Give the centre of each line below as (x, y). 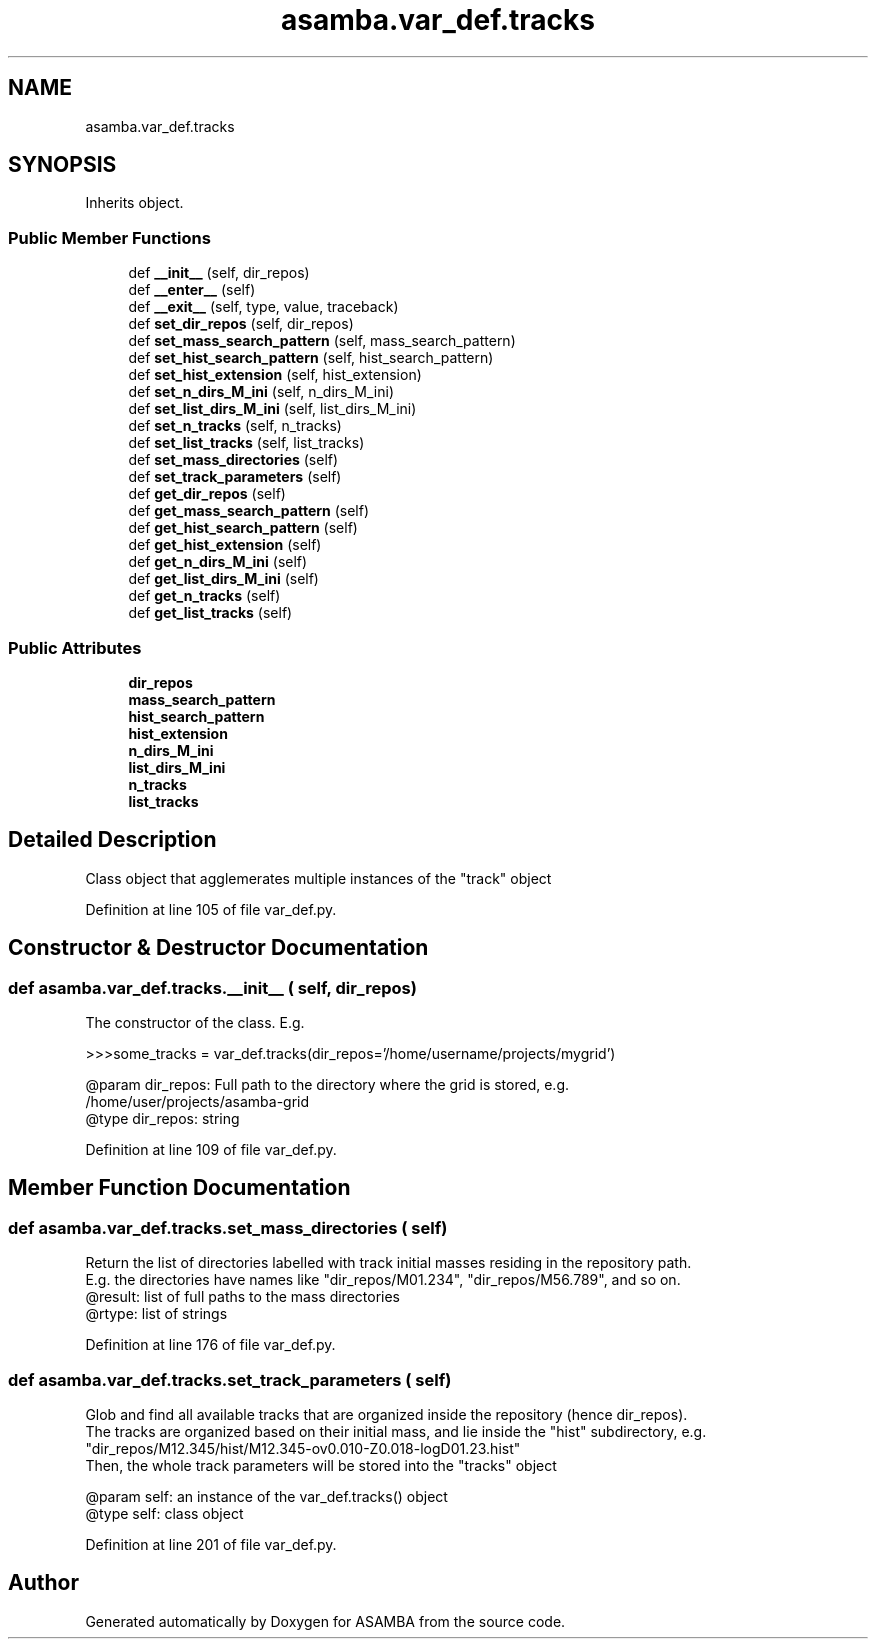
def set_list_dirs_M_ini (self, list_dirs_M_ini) (272, 409)
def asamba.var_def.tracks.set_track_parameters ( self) (230, 1379)
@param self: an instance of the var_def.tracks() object (266, 1496)
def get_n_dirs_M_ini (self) (218, 562)
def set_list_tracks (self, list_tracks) (246, 443)
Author (43, 1583)
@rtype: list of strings (156, 1314)
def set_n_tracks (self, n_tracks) (235, 426)
